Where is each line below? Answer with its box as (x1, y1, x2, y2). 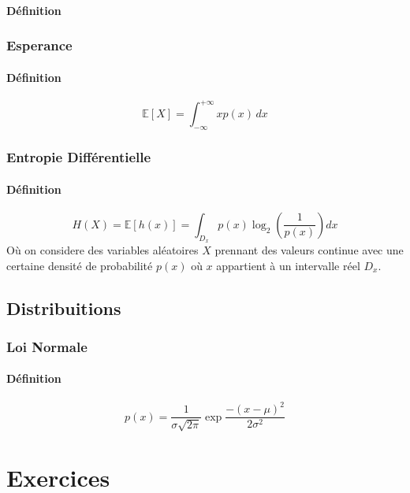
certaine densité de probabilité (6, 257, 153, 273)
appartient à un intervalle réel (216, 257, 360, 273)
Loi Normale (6, 336, 88, 356)
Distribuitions (6, 295, 121, 320)
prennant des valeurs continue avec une (214, 241, 404, 258)
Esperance (6, 35, 73, 55)
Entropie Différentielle (6, 147, 151, 167)
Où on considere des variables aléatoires (6, 241, 199, 258)
